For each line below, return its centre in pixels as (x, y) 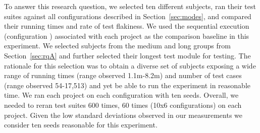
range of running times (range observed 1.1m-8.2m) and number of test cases (123, 75)
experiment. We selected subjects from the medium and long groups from (117, 46)
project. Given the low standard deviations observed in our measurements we (123, 115)
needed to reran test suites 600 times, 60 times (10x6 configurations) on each (123, 105)
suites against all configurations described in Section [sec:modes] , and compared (128, 16)
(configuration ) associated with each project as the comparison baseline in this (127, 36)
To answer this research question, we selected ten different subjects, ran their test (130, 6)
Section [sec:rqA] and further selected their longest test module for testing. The (127, 55)
